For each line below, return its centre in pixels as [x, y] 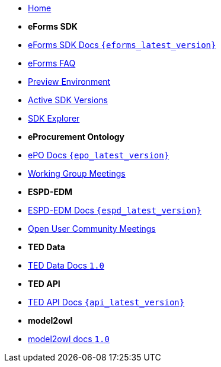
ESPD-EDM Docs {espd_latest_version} [115, 210]
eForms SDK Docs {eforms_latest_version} [122, 45]
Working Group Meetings [77, 173]
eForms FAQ [52, 63]
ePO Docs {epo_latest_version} [99, 155]
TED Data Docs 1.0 [66, 265]
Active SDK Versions [68, 100]
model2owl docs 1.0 [69, 339]
